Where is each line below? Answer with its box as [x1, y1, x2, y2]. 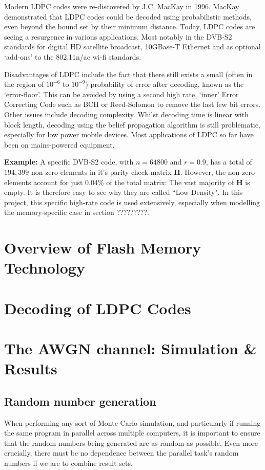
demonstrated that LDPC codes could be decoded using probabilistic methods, [4, 11, 252, 22]
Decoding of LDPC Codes [4, 297, 191, 318]
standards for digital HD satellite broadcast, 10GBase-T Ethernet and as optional [4, 41, 261, 52]
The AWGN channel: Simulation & [4, 338, 257, 358]
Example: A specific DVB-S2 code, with [4, 156, 134, 167]
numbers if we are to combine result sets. [4, 457, 133, 468]
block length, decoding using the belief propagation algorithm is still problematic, [4, 119, 260, 130]
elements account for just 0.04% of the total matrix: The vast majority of [4, 176, 234, 187]
